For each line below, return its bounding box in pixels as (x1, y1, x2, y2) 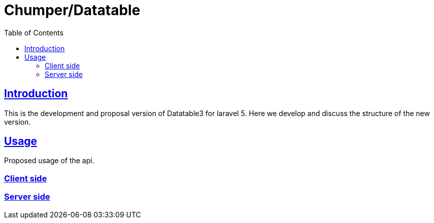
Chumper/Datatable (4, 2, 140, 19)
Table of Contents (4, 28, 64, 37)
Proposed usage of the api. (4, 156, 94, 165)
